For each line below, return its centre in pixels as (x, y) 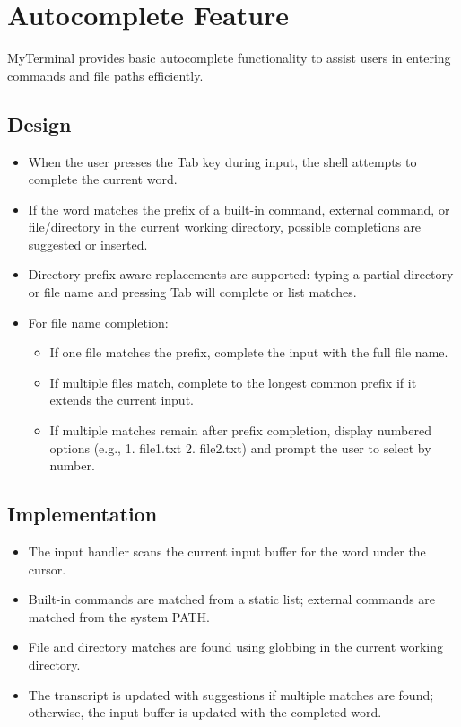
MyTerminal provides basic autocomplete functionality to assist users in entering (229, 58)
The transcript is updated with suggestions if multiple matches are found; (231, 694)
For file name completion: (98, 322)
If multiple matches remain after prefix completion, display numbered (240, 430)
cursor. (47, 569)
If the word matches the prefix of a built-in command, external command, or (239, 209)
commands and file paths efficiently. (105, 75)
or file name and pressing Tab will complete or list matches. (192, 292)
